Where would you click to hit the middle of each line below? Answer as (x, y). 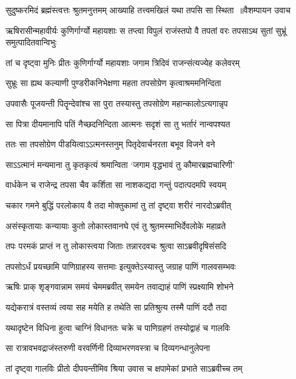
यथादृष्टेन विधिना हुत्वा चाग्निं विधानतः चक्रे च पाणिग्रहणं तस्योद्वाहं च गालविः (118, 327)
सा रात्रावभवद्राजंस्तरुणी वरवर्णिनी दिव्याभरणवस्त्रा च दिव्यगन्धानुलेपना (108, 348)
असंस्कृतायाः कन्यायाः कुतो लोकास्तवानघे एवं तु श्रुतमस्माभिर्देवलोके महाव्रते (116, 225)
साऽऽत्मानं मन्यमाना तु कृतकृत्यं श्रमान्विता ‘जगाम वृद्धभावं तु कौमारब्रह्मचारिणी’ (120, 164)
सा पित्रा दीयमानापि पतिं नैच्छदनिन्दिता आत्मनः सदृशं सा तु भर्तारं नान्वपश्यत (118, 123)
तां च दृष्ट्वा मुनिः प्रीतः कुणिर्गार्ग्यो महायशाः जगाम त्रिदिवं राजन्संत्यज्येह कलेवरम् (123, 62)
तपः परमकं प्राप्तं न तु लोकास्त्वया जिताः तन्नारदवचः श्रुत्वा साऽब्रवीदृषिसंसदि (116, 246)
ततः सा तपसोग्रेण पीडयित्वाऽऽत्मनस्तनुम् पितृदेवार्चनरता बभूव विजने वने (110, 144)
